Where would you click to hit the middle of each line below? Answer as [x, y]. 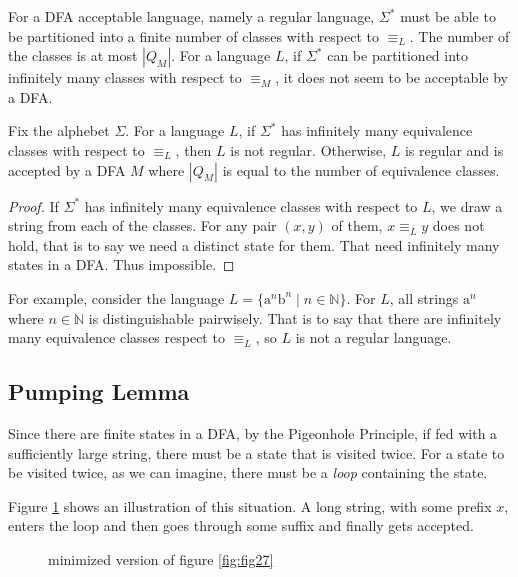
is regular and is [454, 149]
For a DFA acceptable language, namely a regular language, [191, 16]
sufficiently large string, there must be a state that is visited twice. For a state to [256, 452]
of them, [357, 225]
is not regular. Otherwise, [308, 149]
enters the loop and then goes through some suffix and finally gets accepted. [241, 525]
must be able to [448, 16]
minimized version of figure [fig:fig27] [161, 558]
